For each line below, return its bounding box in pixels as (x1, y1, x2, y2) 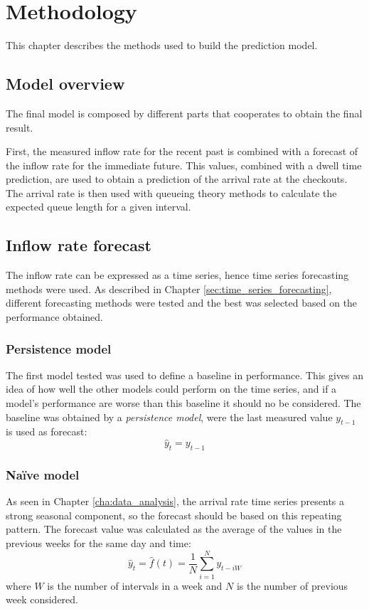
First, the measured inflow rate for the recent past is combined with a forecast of (6, 144, 358, 159)
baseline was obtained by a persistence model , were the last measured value (6, 409, 333, 424)
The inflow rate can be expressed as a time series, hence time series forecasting (6, 268, 349, 282)
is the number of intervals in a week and (47, 578, 223, 593)
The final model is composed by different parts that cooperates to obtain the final (6, 105, 363, 120)
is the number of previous (236, 578, 348, 593)
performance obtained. (6, 309, 103, 324)
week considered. (6, 592, 78, 607)
